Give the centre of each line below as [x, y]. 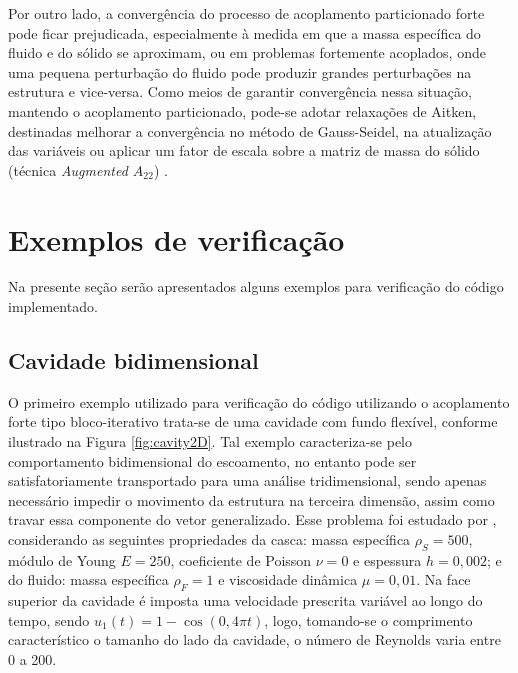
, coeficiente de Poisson [241, 559]
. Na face [443, 579]
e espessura [387, 559]
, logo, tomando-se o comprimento [368, 619]
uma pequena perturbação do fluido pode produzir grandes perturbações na [240, 71]
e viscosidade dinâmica [288, 579]
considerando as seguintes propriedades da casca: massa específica [209, 539]
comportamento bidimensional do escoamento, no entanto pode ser [212, 460]
